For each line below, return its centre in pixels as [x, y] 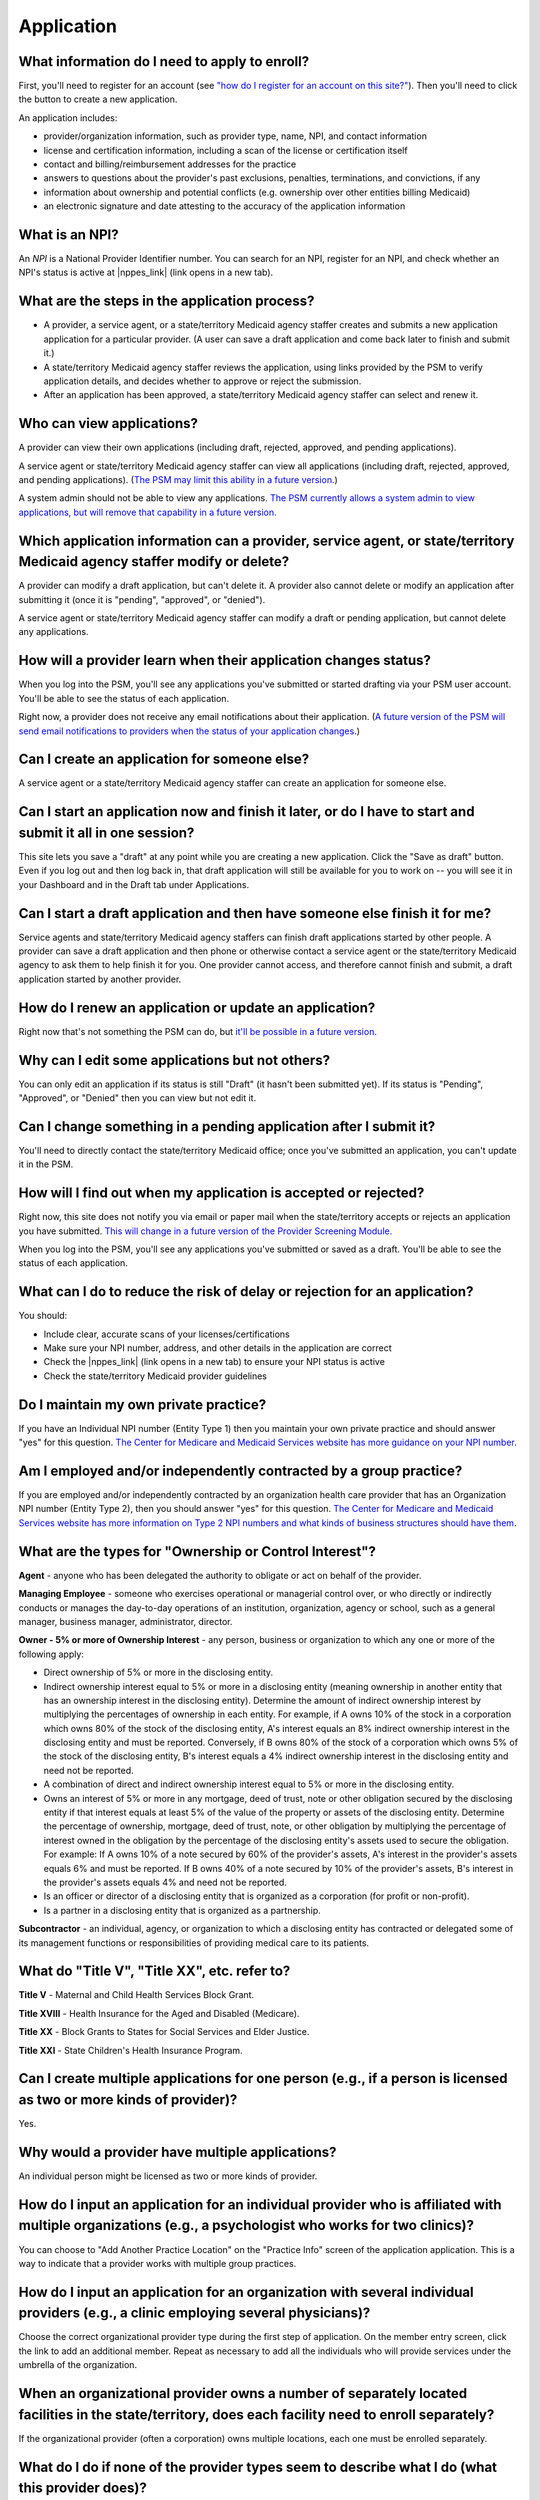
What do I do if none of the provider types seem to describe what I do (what [258, 2466]
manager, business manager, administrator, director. [126, 1621]
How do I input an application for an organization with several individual [246, 2291]
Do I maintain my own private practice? [142, 1404]
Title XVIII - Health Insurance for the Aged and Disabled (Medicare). [159, 2013]
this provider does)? [82, 2488]
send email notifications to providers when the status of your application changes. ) [189, 731]
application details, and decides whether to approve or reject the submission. [202, 381]
